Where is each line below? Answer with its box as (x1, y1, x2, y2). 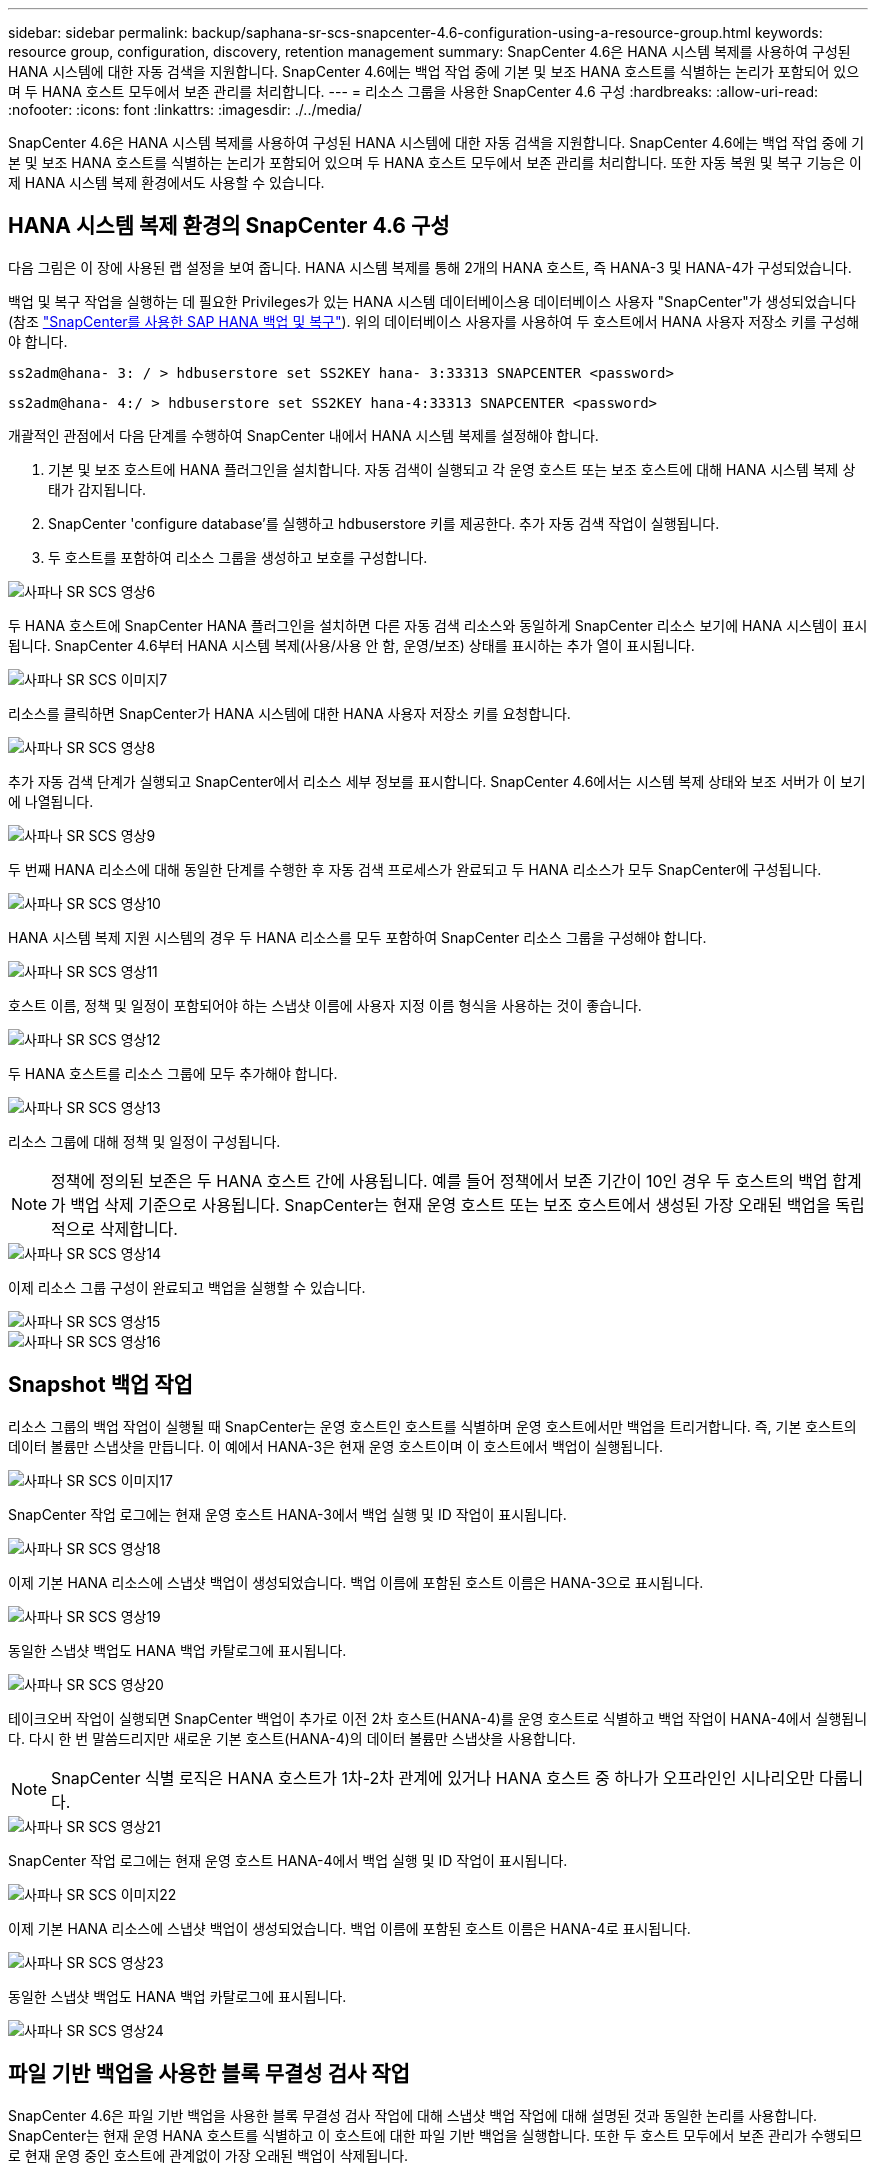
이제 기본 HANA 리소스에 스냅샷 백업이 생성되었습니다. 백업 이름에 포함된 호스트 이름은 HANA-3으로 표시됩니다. (8, 1573, 704, 1591)
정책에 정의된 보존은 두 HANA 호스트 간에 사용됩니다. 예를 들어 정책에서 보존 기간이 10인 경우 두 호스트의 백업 (51, 1170, 828, 1191)
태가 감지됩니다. (48, 480, 147, 498)
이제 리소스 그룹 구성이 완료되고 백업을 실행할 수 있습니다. (8, 1278, 366, 1296)
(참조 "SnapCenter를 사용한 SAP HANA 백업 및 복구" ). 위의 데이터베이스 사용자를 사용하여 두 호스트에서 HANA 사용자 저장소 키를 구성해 (8, 312, 860, 330)
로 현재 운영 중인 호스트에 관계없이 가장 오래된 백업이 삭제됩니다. (8, 2146, 409, 2164)
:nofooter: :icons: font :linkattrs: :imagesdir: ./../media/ (8, 101, 362, 118)
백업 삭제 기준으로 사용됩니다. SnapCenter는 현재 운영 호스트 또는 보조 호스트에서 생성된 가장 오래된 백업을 (70, 1194, 831, 1215)
